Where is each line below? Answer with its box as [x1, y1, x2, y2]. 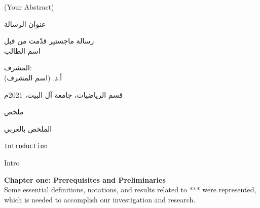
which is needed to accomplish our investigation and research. [4, 194, 196, 204]
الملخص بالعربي [4, 123, 52, 134]
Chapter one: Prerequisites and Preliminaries [4, 174, 166, 185]
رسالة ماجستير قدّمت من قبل [4, 35, 94, 46]
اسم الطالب [4, 45, 41, 56]
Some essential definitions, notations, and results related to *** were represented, [4, 184, 256, 195]
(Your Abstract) [4, 2, 54, 12]
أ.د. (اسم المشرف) [4, 72, 62, 82]
